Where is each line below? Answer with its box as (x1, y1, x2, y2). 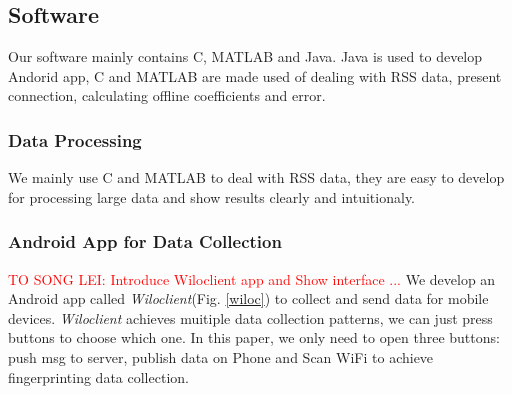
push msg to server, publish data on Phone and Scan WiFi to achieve (8, 346, 434, 367)
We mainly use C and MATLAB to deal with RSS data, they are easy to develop (8, 167, 505, 188)
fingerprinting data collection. (8, 366, 189, 387)
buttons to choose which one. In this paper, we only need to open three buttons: (8, 327, 500, 348)
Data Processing (8, 127, 142, 152)
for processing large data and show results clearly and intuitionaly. (8, 186, 416, 207)
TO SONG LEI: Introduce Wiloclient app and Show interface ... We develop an (8, 268, 496, 289)
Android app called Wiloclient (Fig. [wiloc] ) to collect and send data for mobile (8, 288, 489, 309)
